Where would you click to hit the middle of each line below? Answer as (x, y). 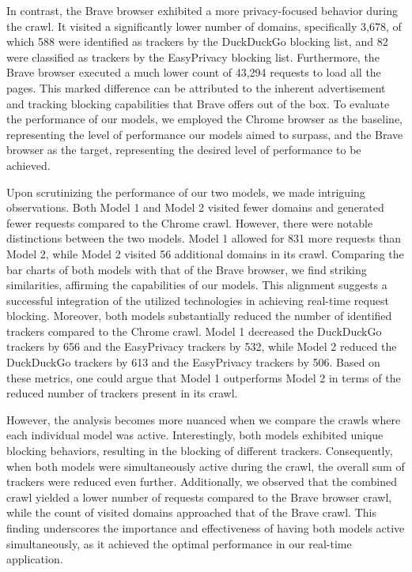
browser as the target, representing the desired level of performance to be (184, 150)
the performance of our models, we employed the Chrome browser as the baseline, (204, 119)
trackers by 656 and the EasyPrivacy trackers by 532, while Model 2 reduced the (202, 346)
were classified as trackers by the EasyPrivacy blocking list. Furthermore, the (193, 56)
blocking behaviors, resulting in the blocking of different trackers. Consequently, (200, 451)
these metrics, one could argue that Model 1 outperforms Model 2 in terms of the (204, 377)
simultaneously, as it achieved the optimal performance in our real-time (179, 543)
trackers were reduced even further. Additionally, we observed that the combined (202, 482)
